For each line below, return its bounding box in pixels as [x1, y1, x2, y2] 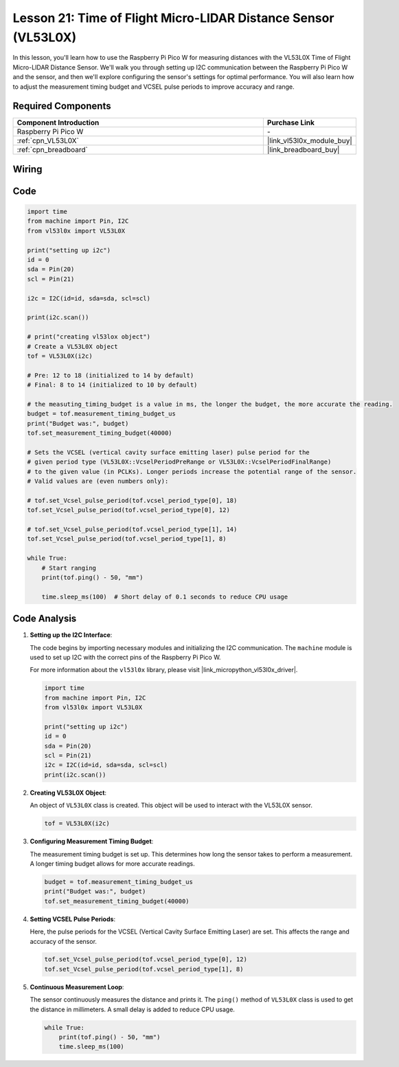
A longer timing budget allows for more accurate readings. [30, 859, 195, 867]
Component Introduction [16, 118, 100, 127]
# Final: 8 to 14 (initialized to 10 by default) [27, 381, 198, 389]
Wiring [12, 163, 43, 175]
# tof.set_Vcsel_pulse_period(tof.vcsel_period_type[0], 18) [27, 496, 238, 504]
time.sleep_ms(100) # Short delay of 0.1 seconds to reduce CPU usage [41, 592, 288, 601]
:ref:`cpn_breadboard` [16, 145, 89, 155]
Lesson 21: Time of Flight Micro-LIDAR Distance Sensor [12, 10, 334, 25]
